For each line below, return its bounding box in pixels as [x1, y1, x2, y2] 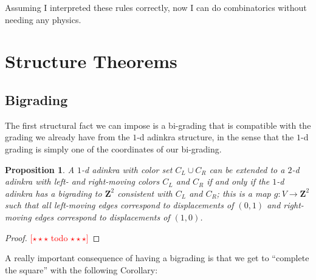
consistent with [117, 186, 173, 199]
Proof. [5, 231, 27, 244]
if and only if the [207, 175, 270, 188]
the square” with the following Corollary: [5, 263, 158, 276]
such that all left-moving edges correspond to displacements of [5, 199, 234, 211]
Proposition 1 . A [5, 163, 75, 176]
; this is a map [216, 186, 271, 199]
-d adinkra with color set [81, 163, 173, 176]
